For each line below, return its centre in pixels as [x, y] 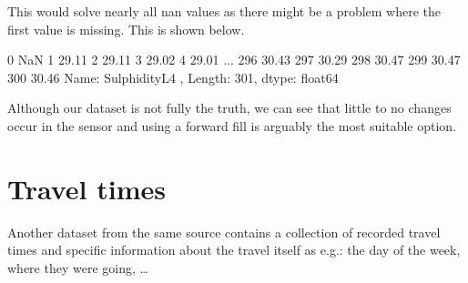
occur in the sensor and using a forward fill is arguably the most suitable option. [232, 125]
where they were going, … [78, 267]
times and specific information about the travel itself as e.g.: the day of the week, [234, 250]
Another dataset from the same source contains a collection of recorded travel [224, 232]
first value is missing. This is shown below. [126, 29]
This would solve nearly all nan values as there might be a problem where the [224, 11]
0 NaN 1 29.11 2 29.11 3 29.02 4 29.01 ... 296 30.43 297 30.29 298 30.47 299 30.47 [234, 60]
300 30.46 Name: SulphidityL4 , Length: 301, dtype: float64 [173, 77]
